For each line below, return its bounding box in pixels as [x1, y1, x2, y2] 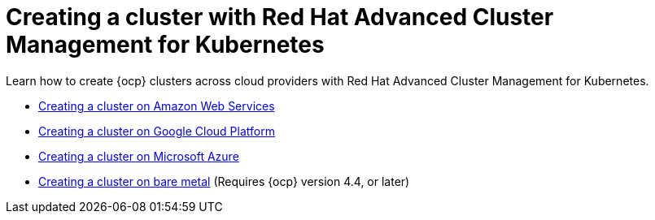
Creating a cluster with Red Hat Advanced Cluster [6, 3, 554, 31]
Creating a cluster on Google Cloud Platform [38, 123, 275, 138]
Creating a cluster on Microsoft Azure [38, 149, 239, 163]
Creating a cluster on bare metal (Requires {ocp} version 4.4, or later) [38, 174, 410, 188]
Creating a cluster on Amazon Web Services [38, 98, 275, 113]
